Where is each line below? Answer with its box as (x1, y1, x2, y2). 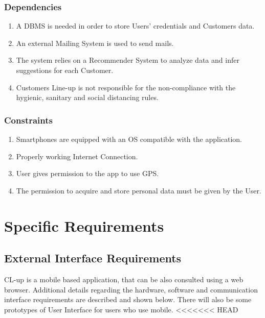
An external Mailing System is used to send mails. (16, 37, 174, 48)
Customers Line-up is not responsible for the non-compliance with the (16, 82, 236, 92)
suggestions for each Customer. (16, 65, 114, 75)
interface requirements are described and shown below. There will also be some (4, 294, 252, 305)
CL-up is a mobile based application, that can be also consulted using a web (4, 274, 244, 284)
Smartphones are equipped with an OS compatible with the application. (16, 134, 242, 144)
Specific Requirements (4, 215, 164, 236)
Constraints (4, 113, 53, 126)
